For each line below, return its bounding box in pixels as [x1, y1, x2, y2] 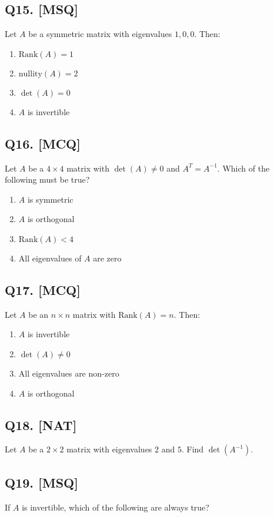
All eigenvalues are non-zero [18, 367, 119, 379]
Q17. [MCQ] [5, 280, 81, 298]
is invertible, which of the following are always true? [22, 501, 209, 513]
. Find [181, 443, 204, 455]
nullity [18, 69, 42, 78]
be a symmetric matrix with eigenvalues [28, 28, 172, 40]
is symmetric [27, 193, 73, 205]
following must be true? [5, 173, 90, 186]
